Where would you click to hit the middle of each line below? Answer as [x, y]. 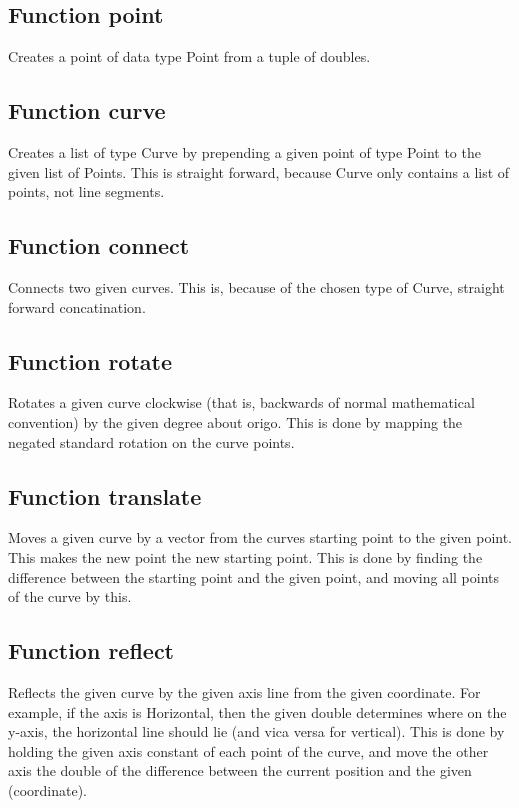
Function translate [105, 495]
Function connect [99, 245]
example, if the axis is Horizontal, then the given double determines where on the [257, 711]
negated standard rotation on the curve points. [151, 441]
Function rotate [90, 360]
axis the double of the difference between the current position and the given [240, 770]
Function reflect [91, 650]
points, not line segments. [86, 191]
